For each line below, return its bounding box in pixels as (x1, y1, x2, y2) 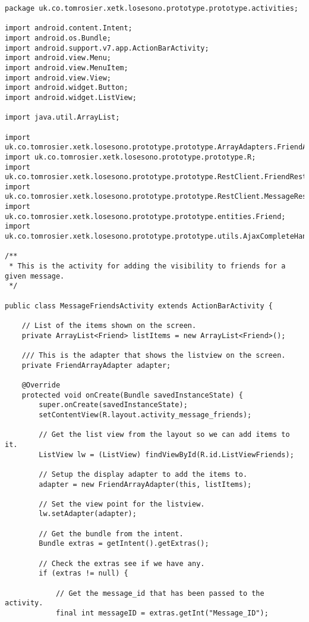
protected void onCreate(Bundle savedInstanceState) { (21, 390, 243, 399)
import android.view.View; (5, 73, 111, 82)
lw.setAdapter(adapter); (39, 510, 137, 518)
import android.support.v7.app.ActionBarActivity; (5, 43, 209, 52)
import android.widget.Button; (5, 83, 128, 92)
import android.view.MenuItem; (5, 63, 128, 72)
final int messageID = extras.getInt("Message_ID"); (55, 609, 269, 618)
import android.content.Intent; (5, 24, 133, 33)
